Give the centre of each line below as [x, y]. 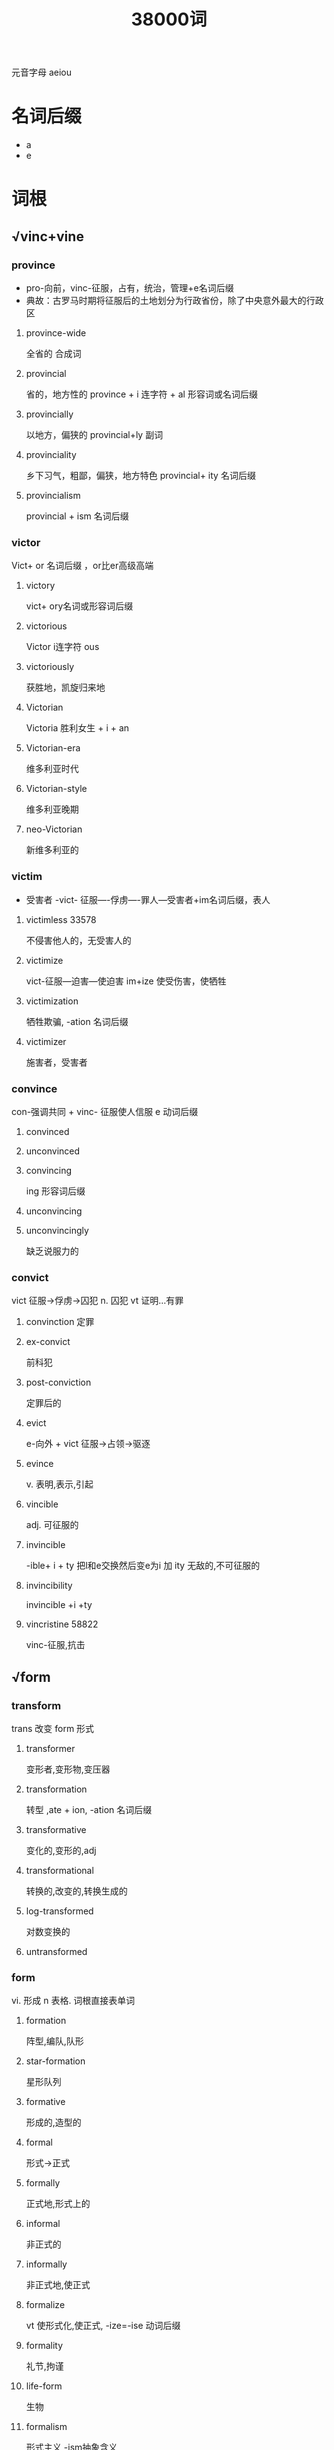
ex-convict [48, 1342]
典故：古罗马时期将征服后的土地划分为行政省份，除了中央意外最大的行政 [174, 300]
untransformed [56, 1951]
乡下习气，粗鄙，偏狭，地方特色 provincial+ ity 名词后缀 [140, 475]
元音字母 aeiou [42, 72]
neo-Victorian [54, 829]
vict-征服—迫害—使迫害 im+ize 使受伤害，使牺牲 [126, 981]
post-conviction [58, 1382]
